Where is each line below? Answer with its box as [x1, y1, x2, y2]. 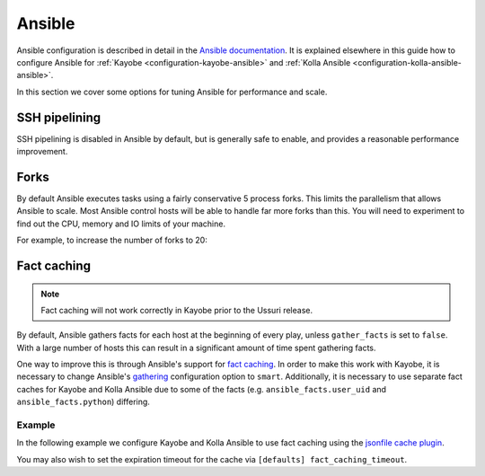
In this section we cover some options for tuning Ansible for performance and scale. [16, 86, 328, 97]
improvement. [16, 146, 68, 157]
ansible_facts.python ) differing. [16, 396, 150, 408]
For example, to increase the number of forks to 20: [16, 234, 208, 246]
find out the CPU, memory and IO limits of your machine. [16, 218, 226, 229]
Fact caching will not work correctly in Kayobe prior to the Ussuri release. [40, 304, 313, 315]
